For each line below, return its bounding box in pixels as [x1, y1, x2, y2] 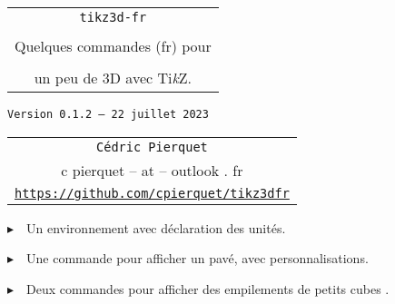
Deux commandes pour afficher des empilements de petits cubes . [26, 279, 390, 298]
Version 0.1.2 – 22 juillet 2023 [7, 108, 209, 121]
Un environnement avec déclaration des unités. [26, 218, 286, 237]
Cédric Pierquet [96, 139, 208, 154]
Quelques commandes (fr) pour [15, 35, 212, 56]
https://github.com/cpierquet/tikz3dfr [15, 185, 290, 201]
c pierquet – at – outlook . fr [61, 159, 243, 181]
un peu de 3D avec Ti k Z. [34, 67, 193, 88]
